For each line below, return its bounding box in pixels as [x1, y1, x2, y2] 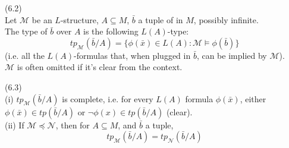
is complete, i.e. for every [62, 92, 153, 105]
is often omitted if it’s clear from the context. [17, 61, 183, 73]
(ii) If [5, 118, 24, 131]
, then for [55, 118, 90, 131]
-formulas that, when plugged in [74, 49, 191, 61]
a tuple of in [138, 13, 183, 26]
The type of [5, 25, 48, 37]
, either [240, 92, 266, 105]
